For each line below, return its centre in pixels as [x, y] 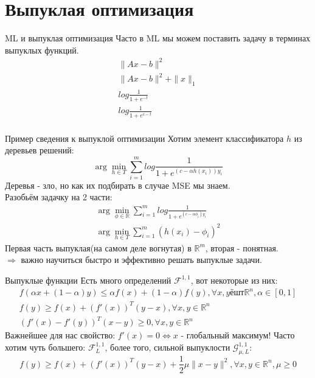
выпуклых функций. [42, 50]
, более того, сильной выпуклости [168, 347]
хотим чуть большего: [45, 347]
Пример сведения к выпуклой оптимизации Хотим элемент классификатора [144, 138]
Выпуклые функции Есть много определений [88, 280]
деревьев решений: [40, 150]
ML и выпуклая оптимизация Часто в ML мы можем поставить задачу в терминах [158, 38]
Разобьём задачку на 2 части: [59, 197]
